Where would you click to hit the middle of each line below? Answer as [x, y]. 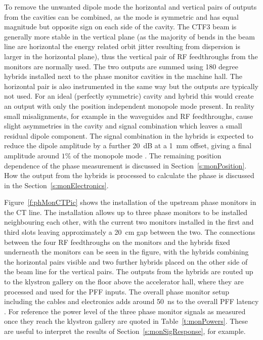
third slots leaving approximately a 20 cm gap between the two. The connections [130, 232]
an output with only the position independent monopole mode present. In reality [129, 105]
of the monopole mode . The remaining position [147, 155]
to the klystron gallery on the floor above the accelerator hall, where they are [124, 282]
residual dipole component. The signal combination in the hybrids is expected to [129, 135]
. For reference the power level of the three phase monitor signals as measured [125, 311]
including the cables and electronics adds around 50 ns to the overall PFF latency [131, 301]
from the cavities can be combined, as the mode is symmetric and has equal [121, 16]
